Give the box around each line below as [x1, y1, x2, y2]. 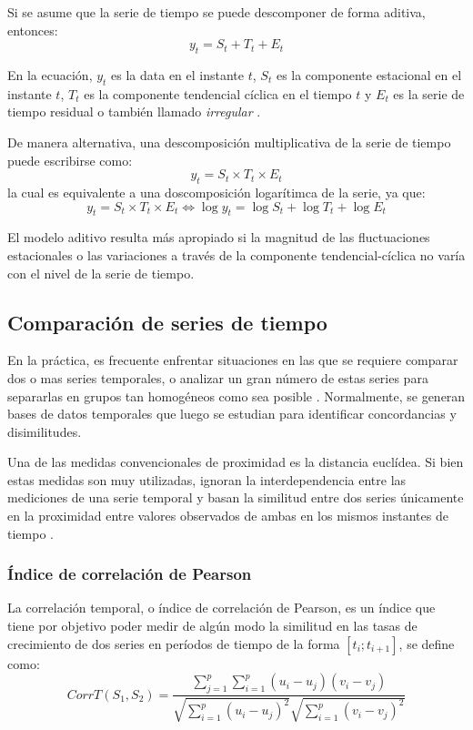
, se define [398, 634, 455, 653]
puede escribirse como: [7, 150, 133, 169]
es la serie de [393, 84, 465, 103]
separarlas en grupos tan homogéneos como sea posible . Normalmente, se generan [7, 386, 466, 405]
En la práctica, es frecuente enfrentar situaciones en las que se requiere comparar [7, 350, 458, 370]
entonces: [7, 20, 58, 39]
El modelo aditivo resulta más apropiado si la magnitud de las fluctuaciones [7, 228, 430, 247]
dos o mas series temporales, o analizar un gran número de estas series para [7, 368, 428, 387]
